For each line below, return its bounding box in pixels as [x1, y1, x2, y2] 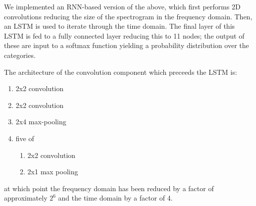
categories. [4, 50, 36, 60]
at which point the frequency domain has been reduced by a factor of [4, 183, 214, 193]
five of [15, 133, 34, 143]
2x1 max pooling [27, 166, 78, 177]
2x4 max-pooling [15, 116, 66, 127]
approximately [4, 193, 48, 203]
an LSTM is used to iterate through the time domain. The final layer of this [4, 21, 235, 31]
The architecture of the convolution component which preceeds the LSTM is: [4, 66, 237, 77]
